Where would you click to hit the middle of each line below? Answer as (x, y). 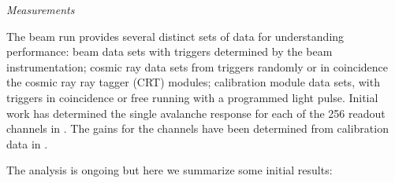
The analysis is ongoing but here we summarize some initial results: (170, 170)
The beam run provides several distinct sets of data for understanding (175, 36)
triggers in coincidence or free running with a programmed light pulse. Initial (192, 97)
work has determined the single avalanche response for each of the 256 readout (196, 113)
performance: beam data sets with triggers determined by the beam (170, 51)
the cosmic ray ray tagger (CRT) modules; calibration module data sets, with (193, 82)
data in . (27, 143)
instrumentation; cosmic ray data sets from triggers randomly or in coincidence (197, 66)
